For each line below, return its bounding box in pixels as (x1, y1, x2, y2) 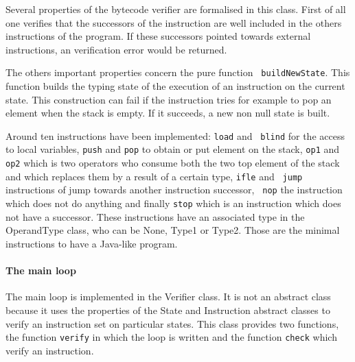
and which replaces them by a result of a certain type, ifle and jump (5, 169, 303, 183)
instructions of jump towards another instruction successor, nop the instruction (5, 182, 343, 197)
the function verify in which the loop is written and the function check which (5, 330, 337, 344)
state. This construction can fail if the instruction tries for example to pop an (5, 92, 332, 106)
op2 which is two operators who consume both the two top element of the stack (5, 156, 340, 170)
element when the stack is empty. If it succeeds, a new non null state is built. (5, 106, 330, 120)
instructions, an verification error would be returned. (5, 42, 227, 56)
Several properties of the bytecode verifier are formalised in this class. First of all (5, 2, 346, 16)
